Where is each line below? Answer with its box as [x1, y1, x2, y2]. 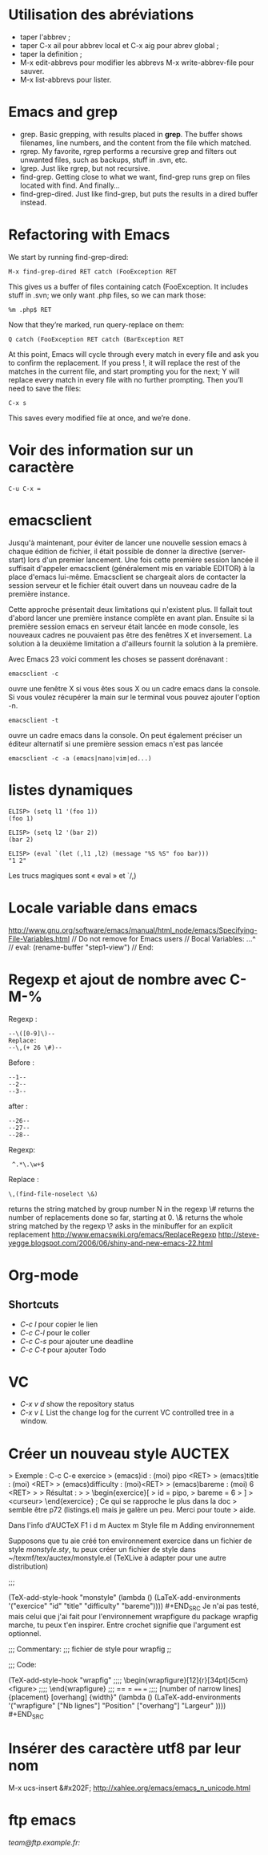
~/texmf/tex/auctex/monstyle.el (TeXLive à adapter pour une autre [8, 1553, 226, 1563]
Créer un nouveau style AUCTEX [8, 1444, 230, 1463]
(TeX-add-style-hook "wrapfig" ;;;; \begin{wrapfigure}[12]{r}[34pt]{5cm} [8, 1675, 249, 1685]
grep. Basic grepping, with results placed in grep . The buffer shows [19, 129, 243, 139]
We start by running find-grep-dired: [8, 252, 129, 261]
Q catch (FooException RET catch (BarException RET [8, 335, 184, 343]
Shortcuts [8, 1298, 59, 1312]
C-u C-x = [8, 484, 42, 492]
